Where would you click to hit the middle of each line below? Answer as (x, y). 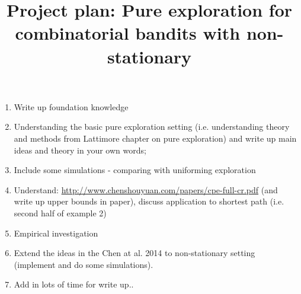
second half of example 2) (60, 212)
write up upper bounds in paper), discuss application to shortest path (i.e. (149, 201)
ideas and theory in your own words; (80, 150)
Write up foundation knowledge (71, 106)
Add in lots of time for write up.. (74, 284)
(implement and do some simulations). (84, 264)
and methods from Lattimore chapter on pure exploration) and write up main (155, 138)
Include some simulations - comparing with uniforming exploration (135, 170)
